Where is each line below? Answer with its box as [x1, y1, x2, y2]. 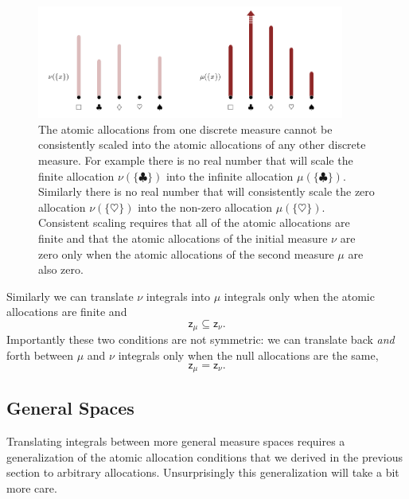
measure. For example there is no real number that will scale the [38, 152, 353, 169]
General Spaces [6, 396, 134, 420]
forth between [6, 347, 74, 363]
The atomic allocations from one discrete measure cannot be [38, 120, 333, 137]
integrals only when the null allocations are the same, [118, 347, 379, 363]
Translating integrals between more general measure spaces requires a [6, 433, 345, 450]
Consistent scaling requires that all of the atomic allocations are [38, 214, 350, 231]
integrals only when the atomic [224, 287, 375, 304]
